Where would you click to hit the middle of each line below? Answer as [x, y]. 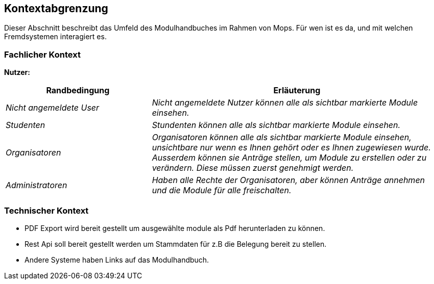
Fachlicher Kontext [42, 54]
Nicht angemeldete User [53, 108]
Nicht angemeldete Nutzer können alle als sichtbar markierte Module [285, 103]
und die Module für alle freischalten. [222, 190]
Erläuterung [297, 91]
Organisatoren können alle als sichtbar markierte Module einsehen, [282, 137]
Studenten [26, 125]
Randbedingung [78, 91]
